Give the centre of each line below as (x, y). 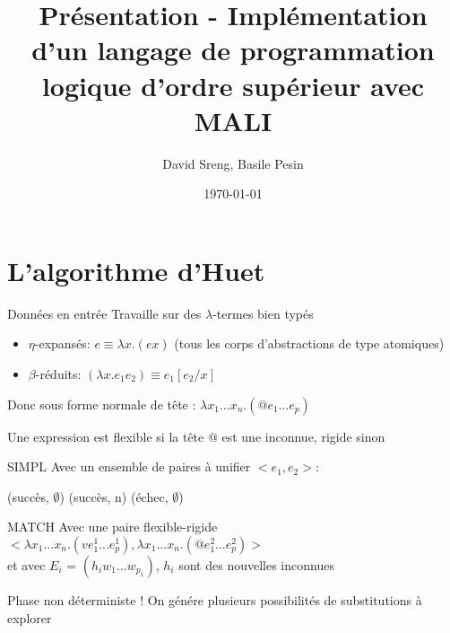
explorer (30, 617)
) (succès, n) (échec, (114, 496)
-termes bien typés (263, 313)
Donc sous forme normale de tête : (102, 404)
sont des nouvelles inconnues (256, 564)
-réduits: (58, 374)
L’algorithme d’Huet (136, 270)
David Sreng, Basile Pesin (233, 163)
